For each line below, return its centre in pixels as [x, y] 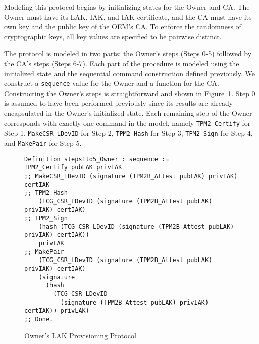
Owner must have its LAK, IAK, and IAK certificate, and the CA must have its [128, 16]
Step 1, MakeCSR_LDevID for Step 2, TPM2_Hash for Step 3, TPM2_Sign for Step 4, [128, 133]
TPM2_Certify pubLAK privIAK [73, 168]
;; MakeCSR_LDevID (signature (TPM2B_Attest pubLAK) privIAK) [131, 176]
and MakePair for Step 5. [43, 142]
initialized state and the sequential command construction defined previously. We [130, 73]
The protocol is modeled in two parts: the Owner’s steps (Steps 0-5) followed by [128, 53]
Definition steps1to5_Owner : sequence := [97, 159]
